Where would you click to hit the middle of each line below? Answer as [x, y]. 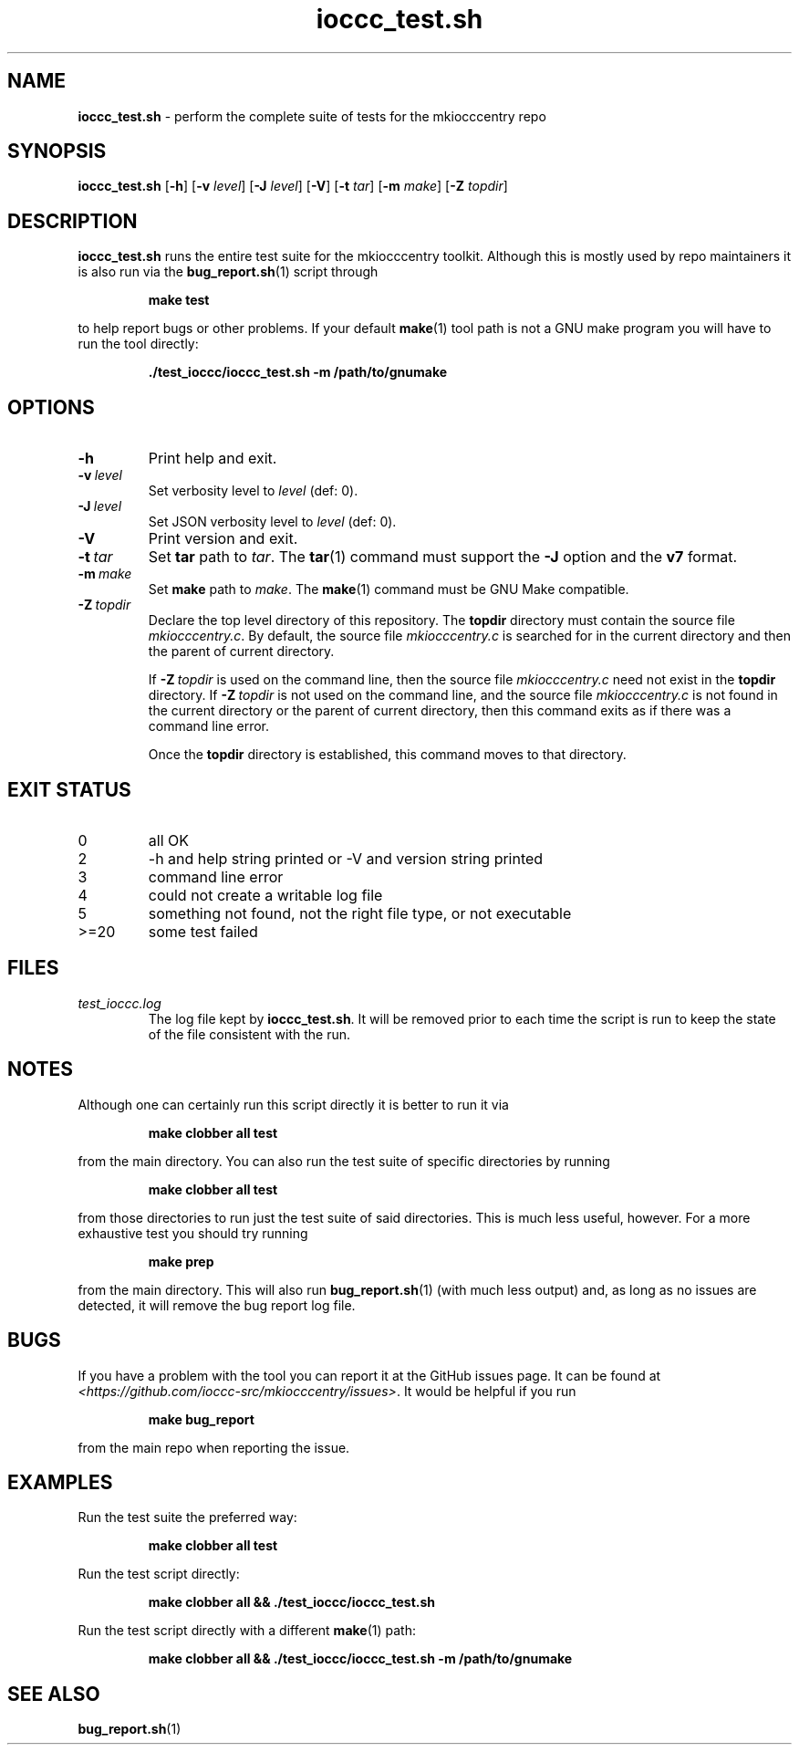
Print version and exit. [223, 539]
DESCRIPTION [73, 221]
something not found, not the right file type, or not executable [360, 913]
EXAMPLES [60, 1482]
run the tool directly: [138, 344]
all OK [168, 840]
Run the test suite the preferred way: [187, 1517]
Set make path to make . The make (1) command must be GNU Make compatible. [389, 589]
